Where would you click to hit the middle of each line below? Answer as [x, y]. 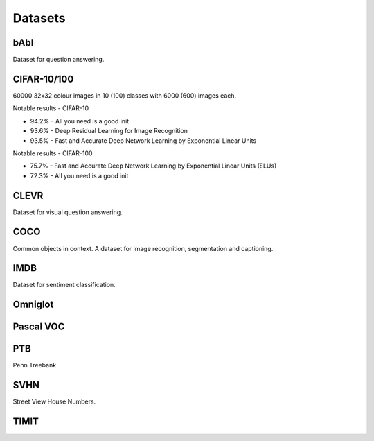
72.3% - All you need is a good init [79, 175]
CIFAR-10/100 [43, 79]
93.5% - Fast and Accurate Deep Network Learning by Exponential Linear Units [143, 140]
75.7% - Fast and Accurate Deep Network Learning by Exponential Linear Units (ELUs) [153, 166]
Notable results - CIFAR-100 [53, 153]
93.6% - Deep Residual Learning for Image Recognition [109, 131]
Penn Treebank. [35, 365]
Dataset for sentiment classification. [64, 285]
